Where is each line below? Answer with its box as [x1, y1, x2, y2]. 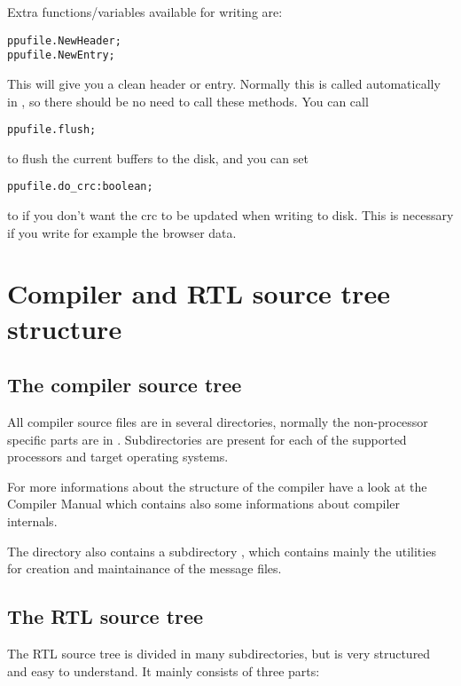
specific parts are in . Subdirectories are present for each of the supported [7, 430, 407, 448]
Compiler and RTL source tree [7, 275, 390, 311]
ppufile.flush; [7, 123, 97, 137]
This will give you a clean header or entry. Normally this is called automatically [7, 74, 441, 92]
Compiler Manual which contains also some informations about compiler [7, 494, 400, 513]
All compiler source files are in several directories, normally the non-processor [7, 412, 428, 430]
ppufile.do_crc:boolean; [7, 180, 153, 193]
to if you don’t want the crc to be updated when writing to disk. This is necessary [7, 206, 454, 224]
